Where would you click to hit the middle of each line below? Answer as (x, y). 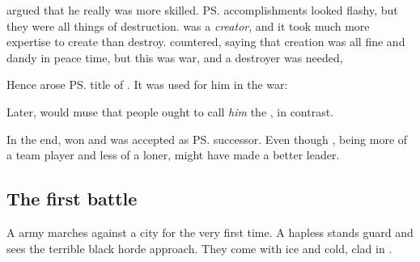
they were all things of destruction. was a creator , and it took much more (188, 25)
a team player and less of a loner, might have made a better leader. (173, 155)
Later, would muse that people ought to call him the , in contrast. (170, 111)
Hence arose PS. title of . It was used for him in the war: (147, 85)
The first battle (72, 199)
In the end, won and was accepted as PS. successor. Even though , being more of (207, 139)
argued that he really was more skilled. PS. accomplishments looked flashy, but (202, 10)
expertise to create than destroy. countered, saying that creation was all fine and (206, 42)
